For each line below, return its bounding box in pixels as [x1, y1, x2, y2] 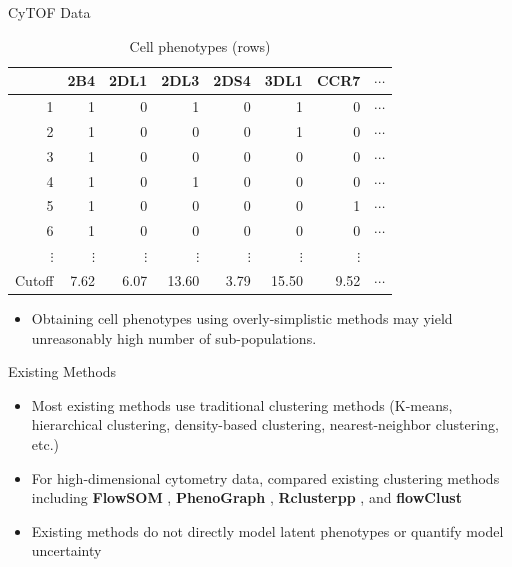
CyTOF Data [8, 2, 91, 22]
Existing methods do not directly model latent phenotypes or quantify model [31, 520, 504, 541]
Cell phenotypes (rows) [129, 35, 271, 56]
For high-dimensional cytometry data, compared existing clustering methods [31, 467, 500, 488]
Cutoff [15, 269, 54, 290]
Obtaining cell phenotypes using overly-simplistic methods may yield [31, 308, 453, 329]
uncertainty [31, 540, 102, 561]
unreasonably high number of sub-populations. [31, 327, 317, 348]
